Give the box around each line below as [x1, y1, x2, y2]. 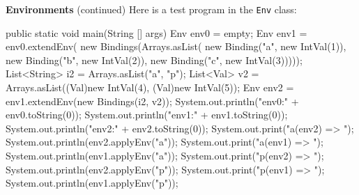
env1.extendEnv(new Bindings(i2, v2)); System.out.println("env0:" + [6, 93, 299, 108]
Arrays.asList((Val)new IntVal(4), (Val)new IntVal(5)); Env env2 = [6, 80, 294, 95]
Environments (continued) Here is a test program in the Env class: [6, 2, 297, 16]
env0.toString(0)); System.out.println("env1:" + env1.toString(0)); [6, 107, 288, 122]
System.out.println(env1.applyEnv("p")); [6, 175, 178, 190]
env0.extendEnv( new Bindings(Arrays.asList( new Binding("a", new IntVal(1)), [6, 39, 346, 54]
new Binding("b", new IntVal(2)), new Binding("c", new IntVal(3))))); [6, 52, 303, 67]
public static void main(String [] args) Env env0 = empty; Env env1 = [6, 25, 307, 40]
